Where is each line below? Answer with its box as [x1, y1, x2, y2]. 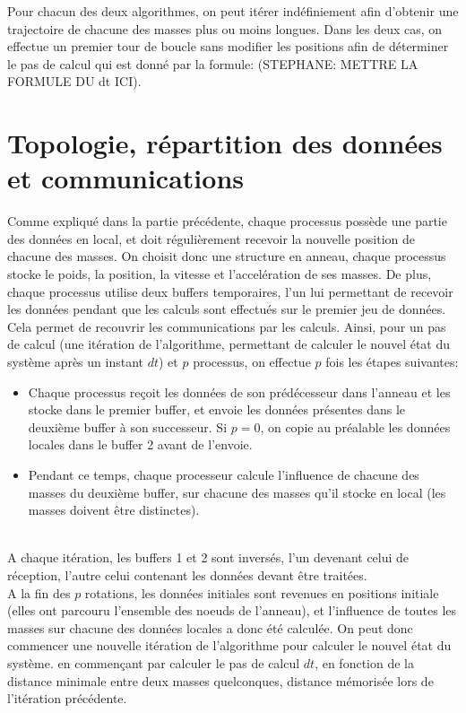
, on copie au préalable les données [260, 417, 451, 436]
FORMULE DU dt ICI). [7, 72, 142, 91]
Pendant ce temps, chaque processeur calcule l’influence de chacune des [28, 465, 419, 483]
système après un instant [7, 352, 143, 371]
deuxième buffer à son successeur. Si [28, 417, 228, 436]
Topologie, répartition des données [7, 125, 443, 161]
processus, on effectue [193, 352, 311, 371]
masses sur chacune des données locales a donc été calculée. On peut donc [7, 618, 413, 637]
